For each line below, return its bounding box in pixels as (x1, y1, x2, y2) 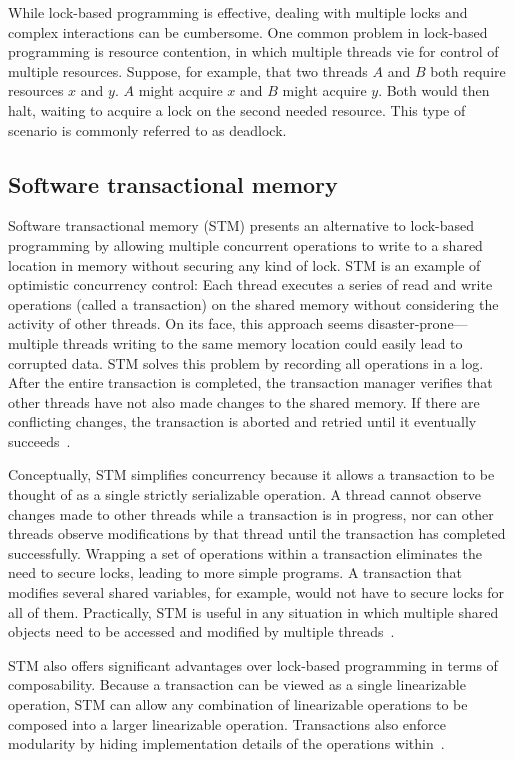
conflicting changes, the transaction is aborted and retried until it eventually (8, 411, 477, 432)
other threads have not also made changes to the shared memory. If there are (8, 391, 480, 412)
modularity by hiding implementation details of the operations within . (8, 733, 445, 754)
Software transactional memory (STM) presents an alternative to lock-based (8, 215, 474, 236)
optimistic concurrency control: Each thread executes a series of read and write (8, 274, 493, 295)
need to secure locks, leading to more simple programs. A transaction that (8, 562, 462, 583)
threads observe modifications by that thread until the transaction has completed (8, 523, 506, 544)
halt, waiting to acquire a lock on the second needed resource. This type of (8, 99, 466, 120)
